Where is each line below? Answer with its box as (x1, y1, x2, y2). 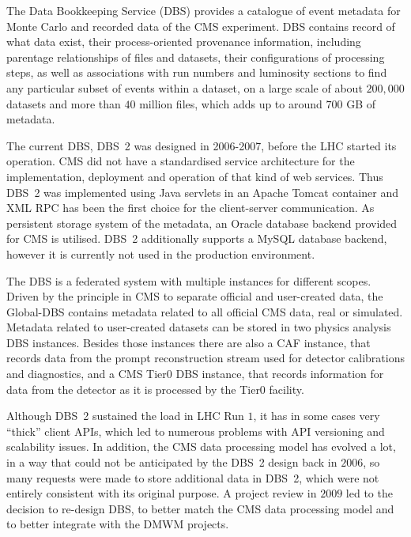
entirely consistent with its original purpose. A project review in (6, 485, 317, 501)
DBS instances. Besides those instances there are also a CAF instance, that (6, 334, 371, 350)
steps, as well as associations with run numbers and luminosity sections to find (6, 64, 387, 81)
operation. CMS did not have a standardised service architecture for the (6, 153, 355, 169)
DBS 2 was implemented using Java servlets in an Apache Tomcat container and (6, 183, 398, 200)
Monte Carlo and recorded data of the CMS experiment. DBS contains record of (6, 17, 395, 34)
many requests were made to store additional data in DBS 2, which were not (6, 469, 379, 486)
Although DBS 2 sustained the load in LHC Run (6, 407, 244, 424)
